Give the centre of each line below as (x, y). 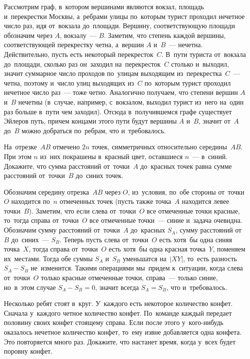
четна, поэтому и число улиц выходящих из (69, 82)
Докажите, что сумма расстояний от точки (67, 166)
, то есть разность (210, 258)
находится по (31, 201)
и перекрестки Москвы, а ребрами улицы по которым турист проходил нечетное (125, 16)
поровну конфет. (28, 351)
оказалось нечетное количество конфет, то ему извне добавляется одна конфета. (123, 332)
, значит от (215, 121)
